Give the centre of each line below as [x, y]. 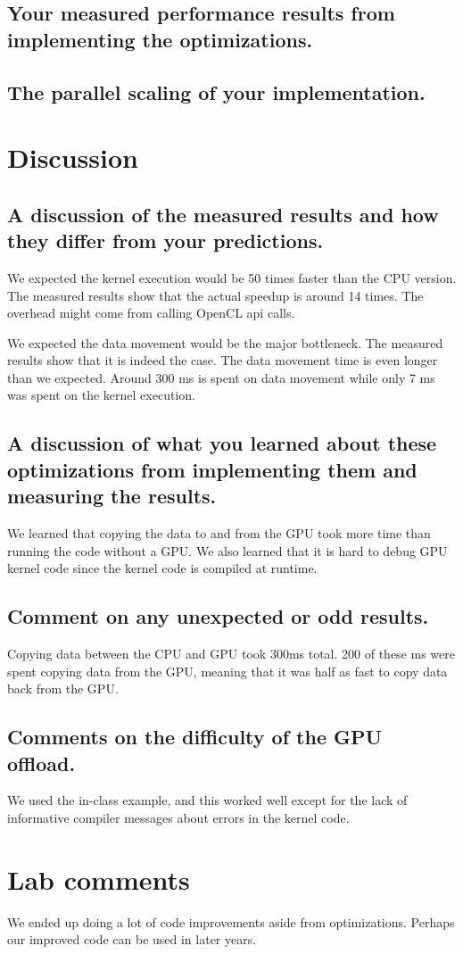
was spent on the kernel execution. [101, 395]
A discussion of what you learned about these [222, 443]
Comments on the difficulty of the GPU [195, 737]
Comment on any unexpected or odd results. [218, 616]
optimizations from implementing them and [212, 469]
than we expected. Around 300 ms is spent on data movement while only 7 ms [221, 377]
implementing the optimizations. [160, 39]
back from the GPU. [63, 689]
